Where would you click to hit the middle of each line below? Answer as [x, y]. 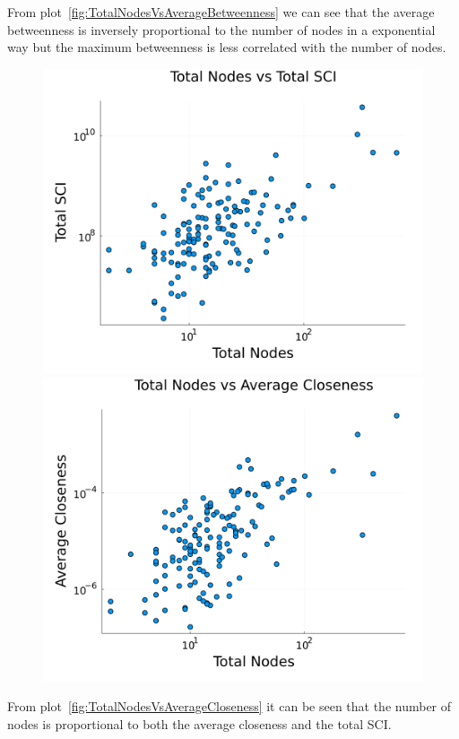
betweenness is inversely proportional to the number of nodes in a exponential [221, 29]
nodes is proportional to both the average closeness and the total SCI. [199, 723]
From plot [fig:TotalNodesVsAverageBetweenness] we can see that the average [221, 12]
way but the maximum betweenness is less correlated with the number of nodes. [227, 47]
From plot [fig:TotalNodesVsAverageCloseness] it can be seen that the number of [229, 706]
